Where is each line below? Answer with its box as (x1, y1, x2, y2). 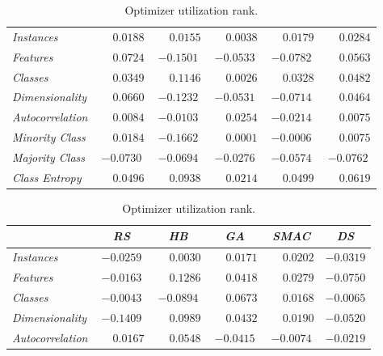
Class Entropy (12, 168, 82, 185)
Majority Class (12, 148, 86, 165)
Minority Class (12, 129, 86, 146)
